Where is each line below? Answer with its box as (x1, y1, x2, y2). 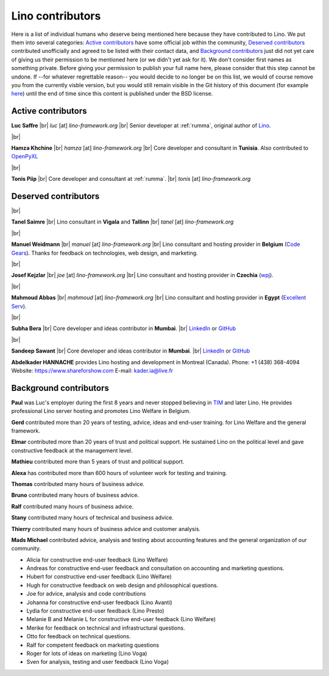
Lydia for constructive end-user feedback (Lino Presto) (26, 607, 164, 614)
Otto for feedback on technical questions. (26, 633, 131, 640)
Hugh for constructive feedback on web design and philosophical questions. (26, 582, 219, 589)
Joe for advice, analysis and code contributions (26, 590, 146, 597)
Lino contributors (11, 9, 101, 23)
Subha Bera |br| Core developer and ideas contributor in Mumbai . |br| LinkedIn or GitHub (11, 325, 236, 332)
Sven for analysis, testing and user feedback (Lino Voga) (26, 658, 169, 666)
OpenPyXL (11, 153, 38, 160)
